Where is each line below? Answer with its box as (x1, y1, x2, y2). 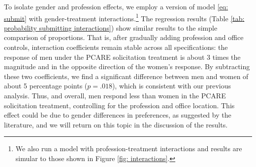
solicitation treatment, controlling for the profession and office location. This (4, 100, 235, 110)
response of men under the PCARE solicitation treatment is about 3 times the (4, 51, 241, 62)
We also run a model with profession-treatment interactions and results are (15, 143, 242, 154)
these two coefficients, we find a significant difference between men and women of (4, 71, 249, 81)
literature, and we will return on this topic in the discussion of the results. (4, 119, 228, 129)
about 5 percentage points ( (4, 81, 88, 91)
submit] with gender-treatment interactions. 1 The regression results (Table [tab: (4, 11, 245, 23)
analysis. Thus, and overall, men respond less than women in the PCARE (4, 90, 226, 100)
